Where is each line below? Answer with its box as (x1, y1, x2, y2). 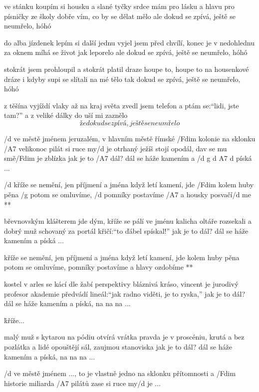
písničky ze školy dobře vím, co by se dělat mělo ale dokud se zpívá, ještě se (4, 10, 236, 21)
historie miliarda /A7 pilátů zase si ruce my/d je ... (4, 378, 161, 388)
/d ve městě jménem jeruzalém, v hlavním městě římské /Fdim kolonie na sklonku (4, 133, 256, 143)
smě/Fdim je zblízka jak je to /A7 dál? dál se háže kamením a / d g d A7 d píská (4, 153, 252, 163)
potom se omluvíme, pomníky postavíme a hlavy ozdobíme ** (4, 262, 193, 272)
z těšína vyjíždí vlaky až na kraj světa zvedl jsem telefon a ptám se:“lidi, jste (4, 100, 239, 110)
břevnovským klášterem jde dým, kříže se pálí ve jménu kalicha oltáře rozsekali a (4, 216, 252, 226)
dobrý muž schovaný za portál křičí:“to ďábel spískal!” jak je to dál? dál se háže (4, 225, 249, 236)
